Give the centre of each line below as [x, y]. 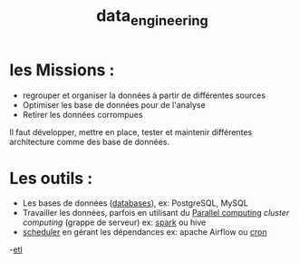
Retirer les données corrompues [82, 114]
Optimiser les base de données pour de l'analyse [114, 104]
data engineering [152, 17]
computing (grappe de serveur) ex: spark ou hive [114, 222]
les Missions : [62, 70]
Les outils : [51, 178]
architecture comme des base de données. [90, 141]
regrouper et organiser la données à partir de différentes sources [144, 95]
